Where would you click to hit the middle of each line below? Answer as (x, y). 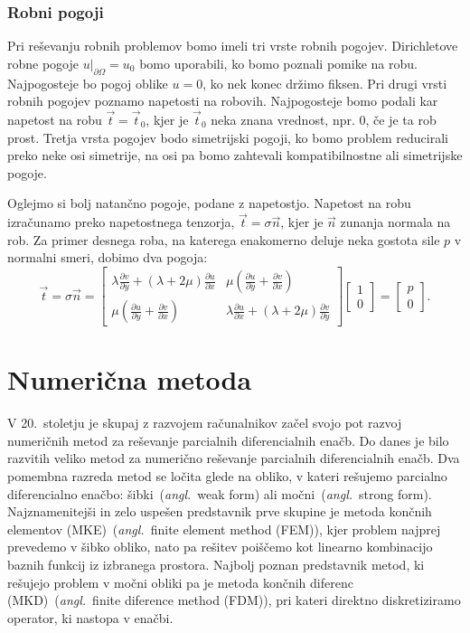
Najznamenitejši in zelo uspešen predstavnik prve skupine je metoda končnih (220, 511)
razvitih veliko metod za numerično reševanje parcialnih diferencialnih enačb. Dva (234, 458)
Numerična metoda (130, 379)
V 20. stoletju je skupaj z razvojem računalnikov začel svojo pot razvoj (205, 423)
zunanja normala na (395, 222)
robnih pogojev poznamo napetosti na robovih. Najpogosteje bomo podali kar (223, 101)
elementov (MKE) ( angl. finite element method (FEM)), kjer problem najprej (224, 529)
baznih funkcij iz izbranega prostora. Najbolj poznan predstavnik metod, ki (216, 564)
